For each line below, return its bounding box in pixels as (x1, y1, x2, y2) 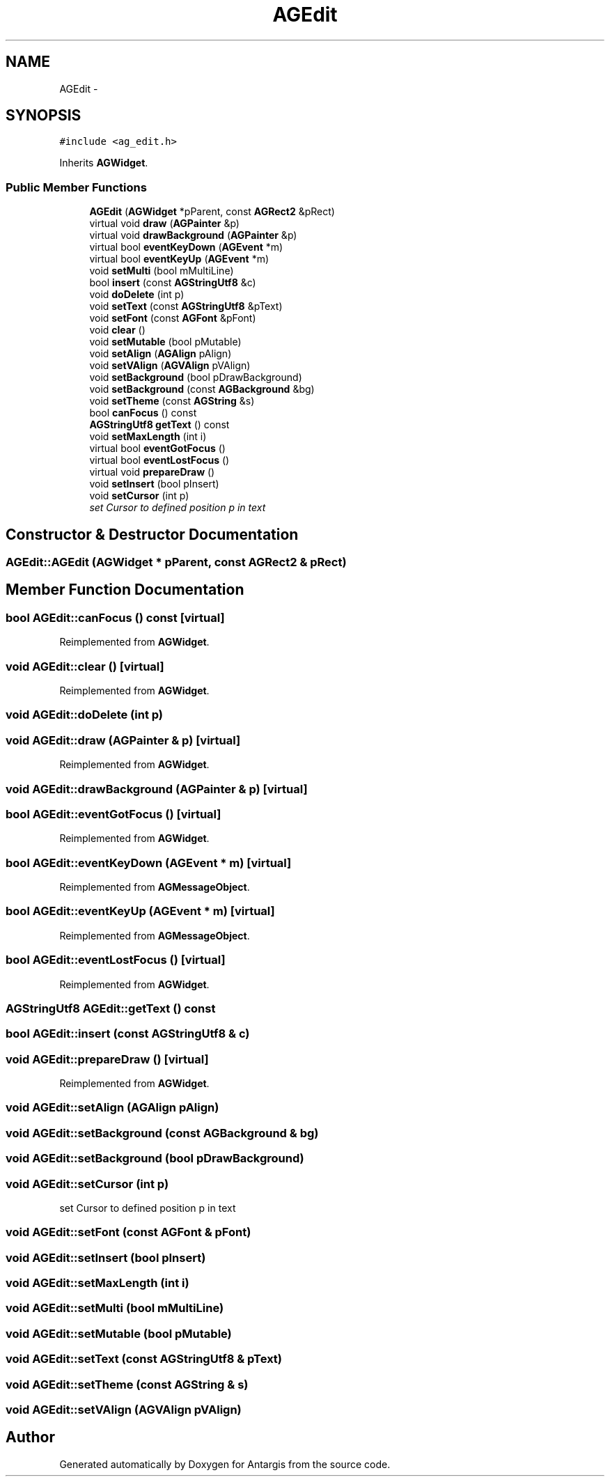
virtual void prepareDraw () (89, 466, 215, 478)
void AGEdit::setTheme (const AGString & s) (6, 1377, 249, 1391)
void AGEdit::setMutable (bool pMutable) (6, 1326, 232, 1341)
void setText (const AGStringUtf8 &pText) (89, 300, 283, 313)
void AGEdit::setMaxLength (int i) (6, 1276, 189, 1290)
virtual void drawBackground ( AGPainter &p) (89, 229, 297, 242)
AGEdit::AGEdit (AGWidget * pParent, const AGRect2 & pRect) (6, 555, 347, 570)
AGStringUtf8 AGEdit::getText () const (6, 1001, 216, 1015)
